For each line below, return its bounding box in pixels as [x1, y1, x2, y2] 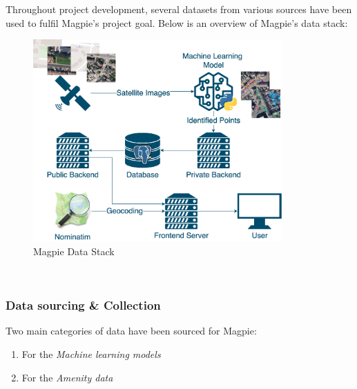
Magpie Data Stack [33, 243, 115, 258]
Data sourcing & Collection [6, 297, 161, 314]
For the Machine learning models [21, 346, 161, 361]
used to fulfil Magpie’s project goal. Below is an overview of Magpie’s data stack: [6, 15, 348, 30]
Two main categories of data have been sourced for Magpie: [6, 323, 257, 338]
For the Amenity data [21, 370, 113, 384]
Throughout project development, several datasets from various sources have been [6, 2, 352, 16]
